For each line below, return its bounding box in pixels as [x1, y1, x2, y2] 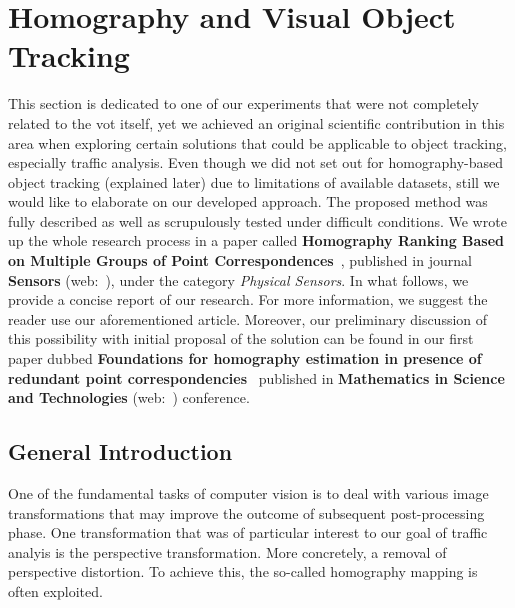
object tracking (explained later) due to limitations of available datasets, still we [8, 171, 500, 192]
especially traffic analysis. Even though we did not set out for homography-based [8, 152, 503, 173]
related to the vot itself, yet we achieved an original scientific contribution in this [8, 112, 505, 133]
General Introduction [8, 436, 233, 467]
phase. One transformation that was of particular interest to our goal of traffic [8, 522, 488, 543]
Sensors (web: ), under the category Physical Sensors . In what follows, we [8, 269, 469, 290]
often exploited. [8, 580, 103, 601]
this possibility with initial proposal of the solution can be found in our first [8, 328, 474, 349]
